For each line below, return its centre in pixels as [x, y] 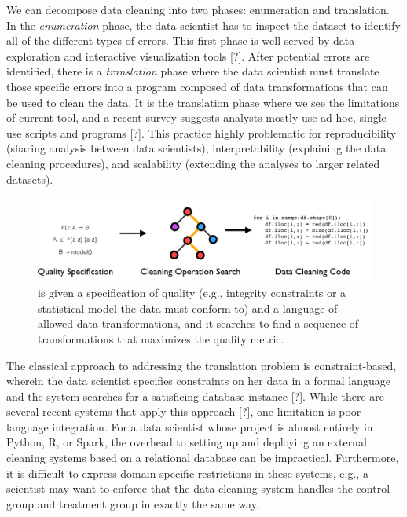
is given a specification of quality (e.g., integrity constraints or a [192, 293]
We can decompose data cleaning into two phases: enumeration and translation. [198, 9]
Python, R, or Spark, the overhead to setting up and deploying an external [187, 442]
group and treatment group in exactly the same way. [133, 503]
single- [375, 117]
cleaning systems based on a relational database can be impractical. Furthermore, [203, 458]
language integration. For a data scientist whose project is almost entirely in [190, 426]
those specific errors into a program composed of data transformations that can [197, 86]
